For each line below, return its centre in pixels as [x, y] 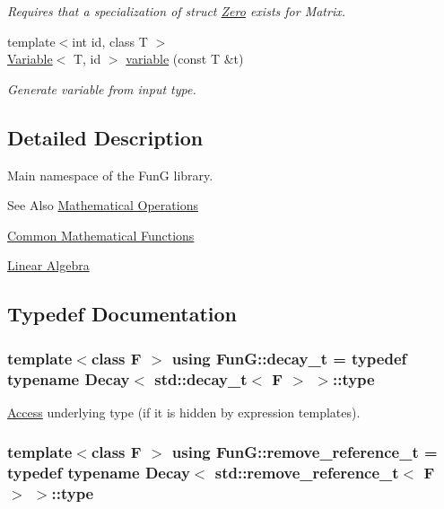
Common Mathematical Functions [101, 235]
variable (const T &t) [185, 59]
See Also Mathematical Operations [103, 205]
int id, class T [110, 41]
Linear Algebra [48, 265]
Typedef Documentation [122, 314]
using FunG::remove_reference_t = [305, 452]
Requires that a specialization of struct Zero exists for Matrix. [176, 11]
